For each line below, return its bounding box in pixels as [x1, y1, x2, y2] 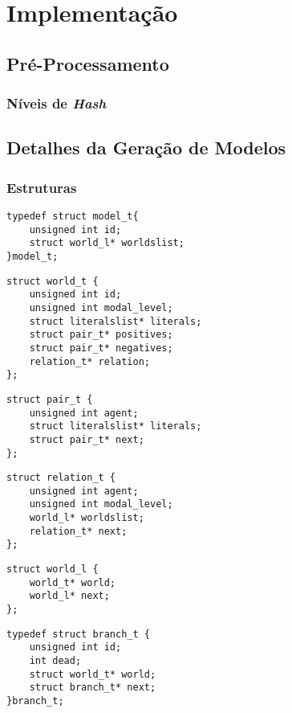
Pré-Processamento [6, 51, 169, 76]
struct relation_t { [6, 472, 116, 484]
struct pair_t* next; [29, 433, 144, 445]
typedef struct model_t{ [6, 211, 139, 222]
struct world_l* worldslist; [29, 237, 185, 249]
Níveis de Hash [6, 93, 107, 113]
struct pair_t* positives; [29, 329, 173, 341]
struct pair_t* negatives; [29, 342, 173, 354]
